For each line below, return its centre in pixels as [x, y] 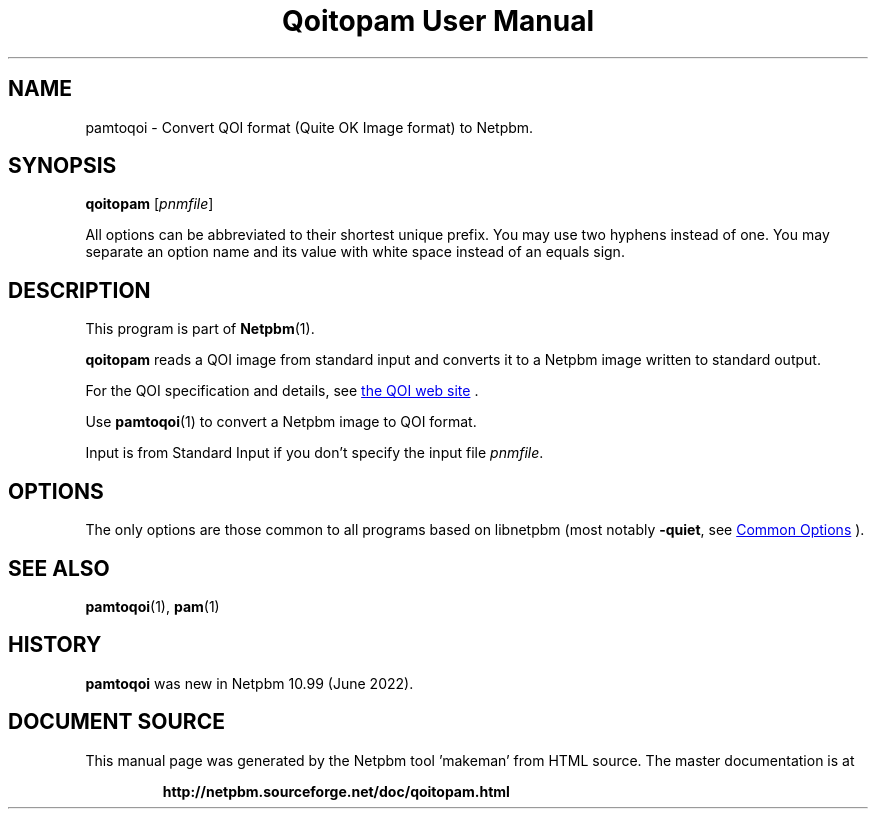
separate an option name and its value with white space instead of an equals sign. [355, 252]
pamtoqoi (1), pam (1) [152, 606]
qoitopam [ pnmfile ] [149, 204]
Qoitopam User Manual [438, 21]
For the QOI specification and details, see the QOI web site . [282, 391]
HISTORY [55, 645]
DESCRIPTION [79, 290]
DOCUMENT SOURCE [116, 722]
